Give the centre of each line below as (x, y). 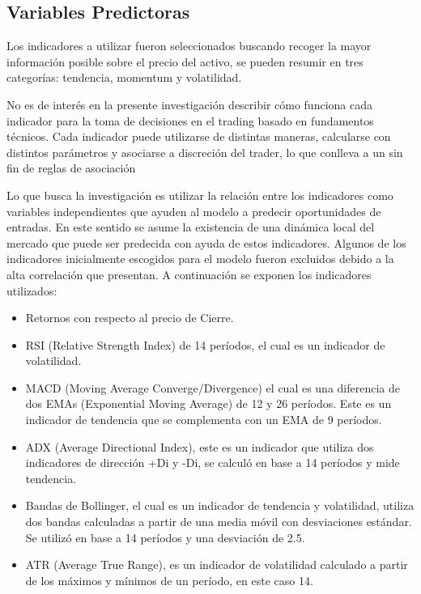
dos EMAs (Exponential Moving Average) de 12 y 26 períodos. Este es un (208, 403)
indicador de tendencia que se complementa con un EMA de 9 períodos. (204, 420)
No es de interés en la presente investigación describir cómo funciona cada (189, 104)
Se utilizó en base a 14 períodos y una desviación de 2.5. (165, 537)
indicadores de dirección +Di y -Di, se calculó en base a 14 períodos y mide (213, 462)
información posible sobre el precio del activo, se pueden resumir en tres (185, 61)
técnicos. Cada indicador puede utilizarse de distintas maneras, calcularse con (199, 136)
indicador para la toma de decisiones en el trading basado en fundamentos (190, 120)
